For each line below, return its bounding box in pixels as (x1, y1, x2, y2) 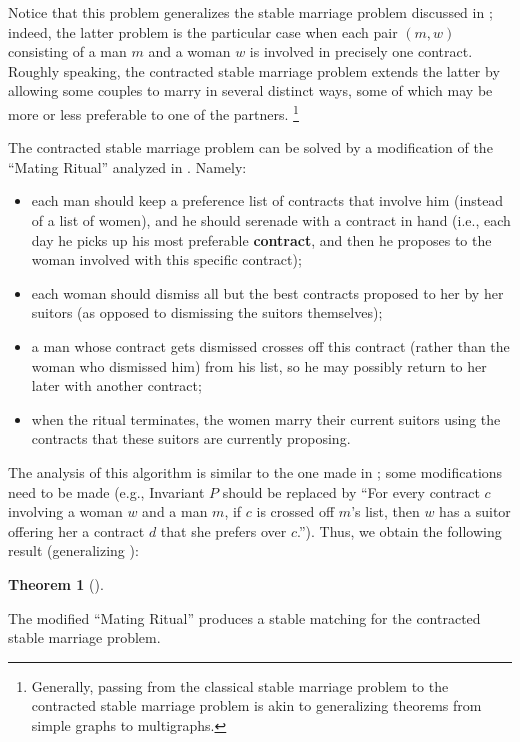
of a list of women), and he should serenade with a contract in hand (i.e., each (31, 210, 511, 230)
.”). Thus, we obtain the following (297, 520, 502, 541)
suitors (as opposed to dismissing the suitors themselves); (31, 302, 383, 323)
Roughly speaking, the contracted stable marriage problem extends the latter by (8, 60, 500, 81)
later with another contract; (31, 375, 202, 396)
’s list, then (351, 501, 420, 522)
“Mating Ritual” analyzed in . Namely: (8, 156, 247, 177)
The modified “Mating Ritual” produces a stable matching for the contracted (8, 607, 481, 628)
